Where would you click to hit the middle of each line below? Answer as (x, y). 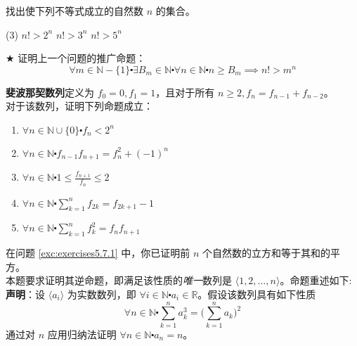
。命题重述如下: (316, 280)
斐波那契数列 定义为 (50, 92)
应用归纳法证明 (82, 334)
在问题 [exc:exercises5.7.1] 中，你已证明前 (98, 253)
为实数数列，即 (102, 294)
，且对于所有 (185, 92)
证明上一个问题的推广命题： (82, 58)
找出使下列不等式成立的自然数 (74, 11)
